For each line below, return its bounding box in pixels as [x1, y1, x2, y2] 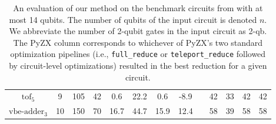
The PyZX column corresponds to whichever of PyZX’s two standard [13, 36, 263, 48]
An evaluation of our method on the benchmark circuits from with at [13, 2, 263, 14]
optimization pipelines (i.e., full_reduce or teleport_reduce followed [10, 48, 266, 60]
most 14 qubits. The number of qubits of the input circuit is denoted [9, 13, 257, 25]
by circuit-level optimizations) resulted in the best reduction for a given [9, 59, 267, 72]
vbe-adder [9, 108, 45, 116]
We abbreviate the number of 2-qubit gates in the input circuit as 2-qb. [9, 25, 267, 37]
